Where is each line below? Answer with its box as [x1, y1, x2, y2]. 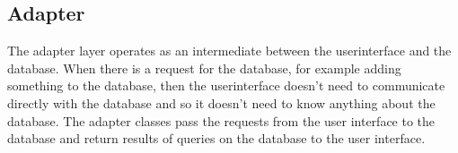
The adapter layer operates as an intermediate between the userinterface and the [7, 41, 452, 60]
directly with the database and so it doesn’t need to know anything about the [7, 93, 436, 112]
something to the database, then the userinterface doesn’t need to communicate [7, 76, 445, 95]
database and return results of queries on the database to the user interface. [7, 129, 426, 148]
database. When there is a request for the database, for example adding [7, 58, 401, 77]
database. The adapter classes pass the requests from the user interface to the [7, 111, 436, 130]
